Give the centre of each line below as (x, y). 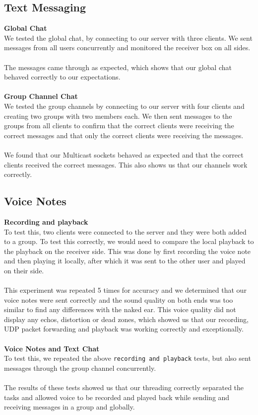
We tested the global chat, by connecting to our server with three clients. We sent (128, 38)
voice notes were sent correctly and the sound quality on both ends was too (119, 299)
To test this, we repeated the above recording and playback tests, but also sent (128, 358)
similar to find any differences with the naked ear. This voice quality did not (120, 309)
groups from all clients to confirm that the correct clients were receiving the (119, 125)
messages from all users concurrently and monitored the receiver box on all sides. (127, 47)
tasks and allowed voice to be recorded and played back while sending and (117, 397)
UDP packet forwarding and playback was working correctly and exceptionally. (124, 329)
